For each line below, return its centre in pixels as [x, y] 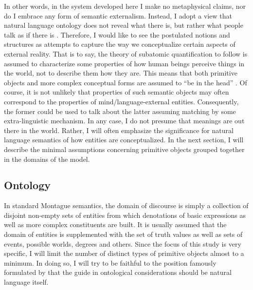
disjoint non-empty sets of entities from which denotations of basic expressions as [125, 215]
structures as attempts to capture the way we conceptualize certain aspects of [120, 44]
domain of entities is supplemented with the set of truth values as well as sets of [123, 234]
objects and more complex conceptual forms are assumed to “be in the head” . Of [126, 82]
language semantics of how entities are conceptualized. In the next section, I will [124, 140]
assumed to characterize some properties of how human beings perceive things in [124, 63]
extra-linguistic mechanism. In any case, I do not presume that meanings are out [124, 121]
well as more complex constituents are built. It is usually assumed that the [115, 224]
